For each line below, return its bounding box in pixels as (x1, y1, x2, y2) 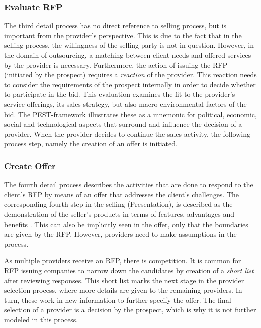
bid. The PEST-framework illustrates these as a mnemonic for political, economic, (4, 108, 257, 119)
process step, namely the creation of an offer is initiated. (4, 138, 178, 149)
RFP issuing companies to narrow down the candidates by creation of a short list (4, 265, 254, 275)
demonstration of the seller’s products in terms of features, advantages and (4, 208, 235, 219)
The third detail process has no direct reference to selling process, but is (4, 20, 227, 31)
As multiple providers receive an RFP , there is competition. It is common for (4, 255, 241, 266)
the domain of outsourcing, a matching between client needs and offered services (4, 50, 251, 60)
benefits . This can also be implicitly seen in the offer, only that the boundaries (4, 218, 248, 229)
